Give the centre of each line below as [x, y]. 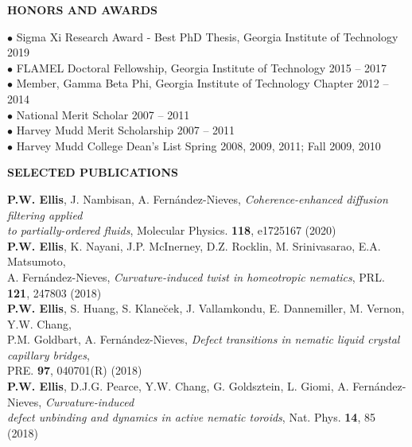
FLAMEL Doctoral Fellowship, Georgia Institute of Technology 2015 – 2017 [202, 67]
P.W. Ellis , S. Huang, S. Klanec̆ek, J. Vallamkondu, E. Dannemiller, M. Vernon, [206, 308]
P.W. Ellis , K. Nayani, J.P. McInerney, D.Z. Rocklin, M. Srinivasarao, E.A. [194, 245]
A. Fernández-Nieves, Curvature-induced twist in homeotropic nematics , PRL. [196, 276]
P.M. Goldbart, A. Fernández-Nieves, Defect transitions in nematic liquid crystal [204, 339]
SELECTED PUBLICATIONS [93, 172]
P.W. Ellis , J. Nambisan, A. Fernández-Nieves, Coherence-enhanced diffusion [198, 198]
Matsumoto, [37, 261]
